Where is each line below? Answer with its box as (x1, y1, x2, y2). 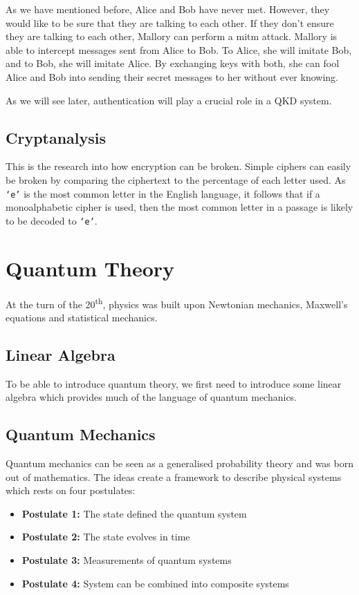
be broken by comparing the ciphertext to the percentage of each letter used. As (6, 172, 346, 187)
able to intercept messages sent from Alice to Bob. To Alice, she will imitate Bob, (6, 42, 352, 57)
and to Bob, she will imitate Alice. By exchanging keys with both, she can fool (6, 56, 340, 70)
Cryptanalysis (6, 126, 107, 148)
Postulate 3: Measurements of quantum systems (21, 552, 232, 567)
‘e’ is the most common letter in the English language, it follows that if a (6, 186, 320, 200)
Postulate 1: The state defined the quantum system (21, 506, 247, 520)
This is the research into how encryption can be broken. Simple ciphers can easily (6, 159, 351, 173)
